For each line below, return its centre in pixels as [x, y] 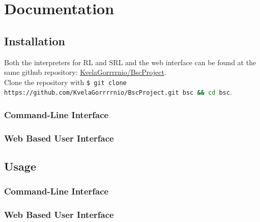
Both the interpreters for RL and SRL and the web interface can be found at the [130, 62]
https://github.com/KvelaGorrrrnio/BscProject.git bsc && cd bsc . [118, 92]
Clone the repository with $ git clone [65, 82]
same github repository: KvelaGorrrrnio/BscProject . [85, 72]
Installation [35, 40]
